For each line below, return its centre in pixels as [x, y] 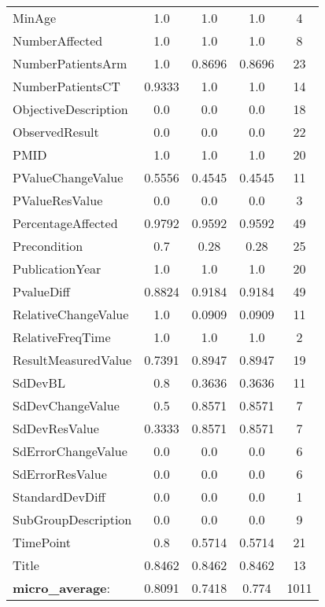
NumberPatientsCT [66, 86]
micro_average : [61, 588]
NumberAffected [58, 40]
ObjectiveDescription [70, 109]
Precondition [48, 246]
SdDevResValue [56, 428]
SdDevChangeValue [66, 405]
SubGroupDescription [72, 519]
